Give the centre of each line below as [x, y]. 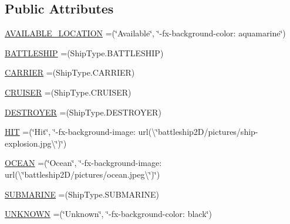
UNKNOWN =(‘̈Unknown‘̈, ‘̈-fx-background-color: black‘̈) [108, 214]
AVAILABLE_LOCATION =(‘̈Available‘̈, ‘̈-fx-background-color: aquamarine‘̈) [145, 33]
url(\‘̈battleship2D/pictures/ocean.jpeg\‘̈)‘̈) [82, 174]
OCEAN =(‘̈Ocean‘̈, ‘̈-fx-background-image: [83, 163]
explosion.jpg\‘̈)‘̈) [36, 143]
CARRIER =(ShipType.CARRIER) [70, 72]
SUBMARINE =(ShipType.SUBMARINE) [82, 194]
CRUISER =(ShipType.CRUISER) [68, 92]
